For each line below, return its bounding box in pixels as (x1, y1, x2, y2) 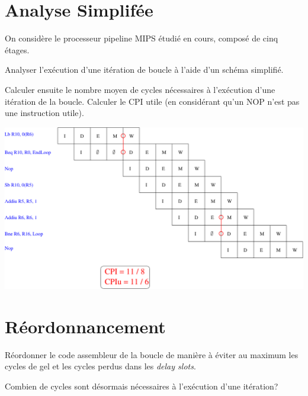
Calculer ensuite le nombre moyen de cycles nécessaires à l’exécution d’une (5, 83, 275, 95)
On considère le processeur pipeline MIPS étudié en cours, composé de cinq (5, 32, 278, 44)
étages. (5, 43, 30, 56)
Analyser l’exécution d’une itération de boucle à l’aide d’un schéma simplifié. (5, 63, 284, 76)
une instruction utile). (5, 107, 84, 119)
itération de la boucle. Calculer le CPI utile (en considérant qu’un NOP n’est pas (5, 95, 300, 107)
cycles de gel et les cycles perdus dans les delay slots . (5, 360, 196, 372)
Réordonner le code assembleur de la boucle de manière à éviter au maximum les (5, 348, 299, 360)
